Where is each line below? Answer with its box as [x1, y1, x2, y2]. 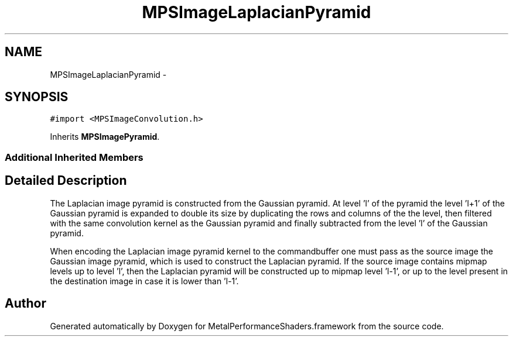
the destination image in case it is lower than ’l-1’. [50, 275, 239, 286]
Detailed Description [5, 173, 127, 188]
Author [5, 296, 46, 311]
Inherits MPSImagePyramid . [50, 132, 160, 142]
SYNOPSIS [5, 89, 69, 105]
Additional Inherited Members [5, 151, 143, 163]
